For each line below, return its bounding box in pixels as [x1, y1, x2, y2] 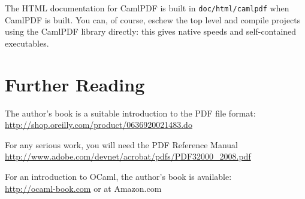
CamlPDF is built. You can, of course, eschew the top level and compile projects [5, 13, 301, 26]
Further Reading [5, 72, 145, 96]
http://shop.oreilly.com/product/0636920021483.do [5, 118, 192, 131]
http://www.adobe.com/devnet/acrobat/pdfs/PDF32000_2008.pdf [5, 150, 251, 163]
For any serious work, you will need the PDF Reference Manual [5, 138, 238, 151]
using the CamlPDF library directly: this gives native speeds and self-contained [5, 25, 297, 38]
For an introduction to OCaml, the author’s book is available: [5, 170, 232, 182]
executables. [5, 36, 49, 49]
